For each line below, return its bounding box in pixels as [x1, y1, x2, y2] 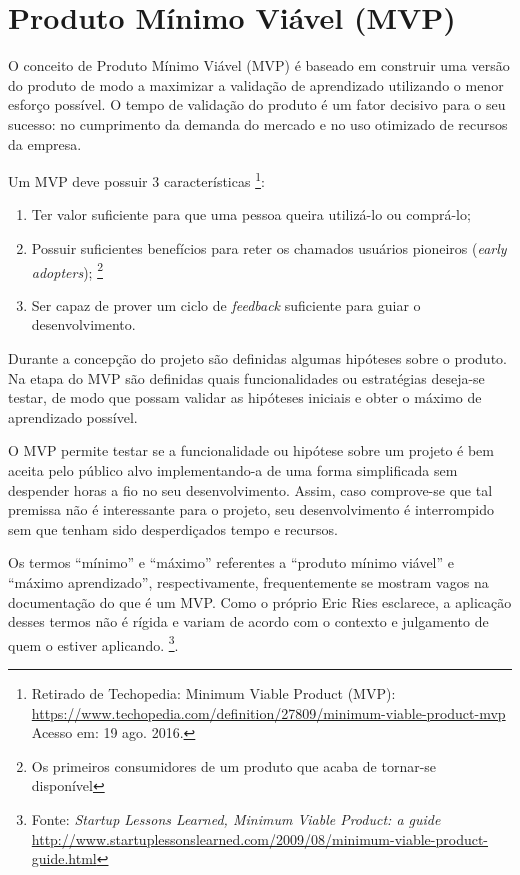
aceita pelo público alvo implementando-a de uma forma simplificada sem [8, 459, 458, 480]
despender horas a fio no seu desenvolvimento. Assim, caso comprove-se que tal [8, 479, 493, 500]
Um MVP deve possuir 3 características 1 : [8, 168, 265, 191]
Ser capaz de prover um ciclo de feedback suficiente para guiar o [31, 294, 421, 315]
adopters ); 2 [31, 258, 103, 282]
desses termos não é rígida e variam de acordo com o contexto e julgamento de [8, 611, 489, 632]
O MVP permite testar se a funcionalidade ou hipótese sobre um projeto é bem [8, 440, 494, 461]
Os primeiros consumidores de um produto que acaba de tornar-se [31, 755, 437, 776]
